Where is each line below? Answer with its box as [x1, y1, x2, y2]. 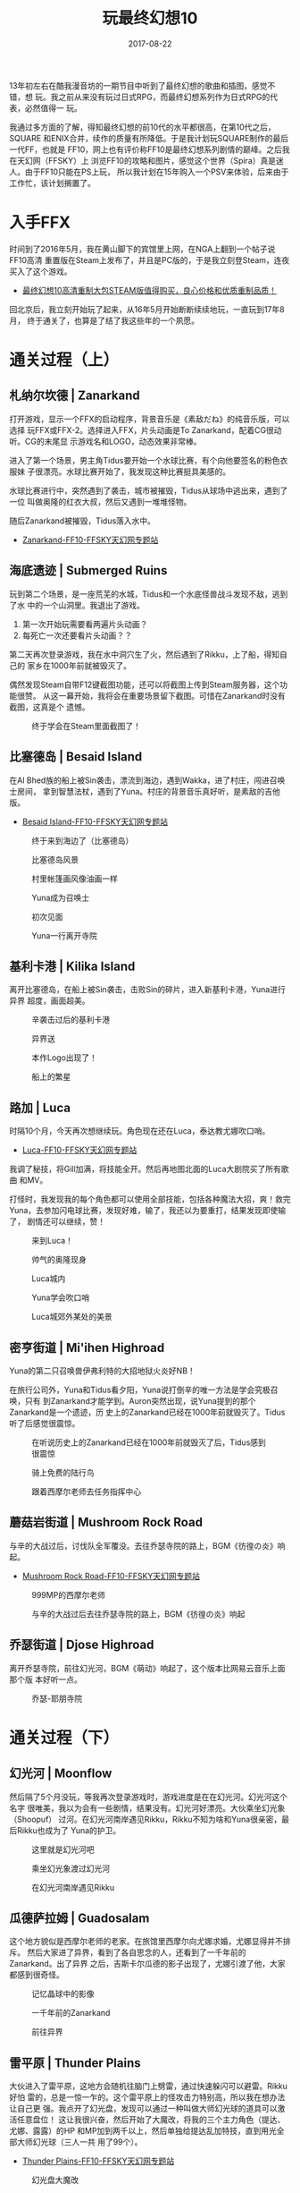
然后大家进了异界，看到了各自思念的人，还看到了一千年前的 [26, 1947, 246, 1958]
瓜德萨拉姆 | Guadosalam [9, 1910, 150, 1925]
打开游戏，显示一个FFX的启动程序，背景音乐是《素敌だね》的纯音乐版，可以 [9, 413, 290, 424]
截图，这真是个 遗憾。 [9, 701, 90, 712]
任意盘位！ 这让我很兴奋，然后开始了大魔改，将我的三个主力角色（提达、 [16, 2114, 286, 2125]
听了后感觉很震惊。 [9, 1417, 80, 1428]
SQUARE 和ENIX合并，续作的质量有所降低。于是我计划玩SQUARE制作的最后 [9, 132, 289, 143]
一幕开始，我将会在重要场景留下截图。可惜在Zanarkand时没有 [57, 690, 286, 701]
